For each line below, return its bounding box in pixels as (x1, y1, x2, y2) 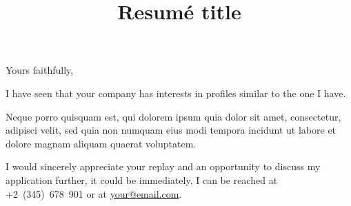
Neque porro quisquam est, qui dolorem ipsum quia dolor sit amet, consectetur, (6, 109, 341, 123)
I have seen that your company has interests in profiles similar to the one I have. (6, 85, 346, 100)
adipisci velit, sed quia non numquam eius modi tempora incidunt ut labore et (6, 123, 337, 137)
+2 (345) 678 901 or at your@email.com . (6, 186, 182, 200)
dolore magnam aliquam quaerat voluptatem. (6, 136, 197, 150)
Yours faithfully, (6, 63, 74, 77)
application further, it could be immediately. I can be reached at (6, 172, 278, 187)
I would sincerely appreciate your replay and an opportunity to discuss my (6, 159, 321, 174)
